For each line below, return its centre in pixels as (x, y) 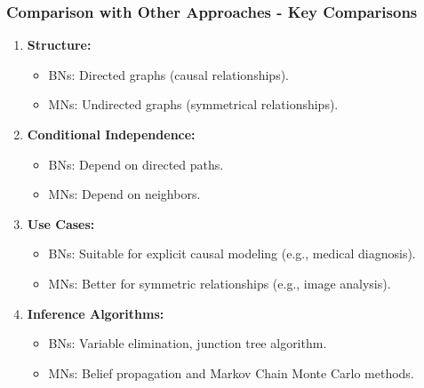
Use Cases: (61, 223)
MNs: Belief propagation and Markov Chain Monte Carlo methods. (231, 372)
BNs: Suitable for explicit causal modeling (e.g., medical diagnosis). (232, 253)
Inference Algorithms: (96, 313)
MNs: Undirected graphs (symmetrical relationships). (193, 104)
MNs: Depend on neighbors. (124, 194)
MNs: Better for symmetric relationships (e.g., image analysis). (220, 283)
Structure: (59, 45)
